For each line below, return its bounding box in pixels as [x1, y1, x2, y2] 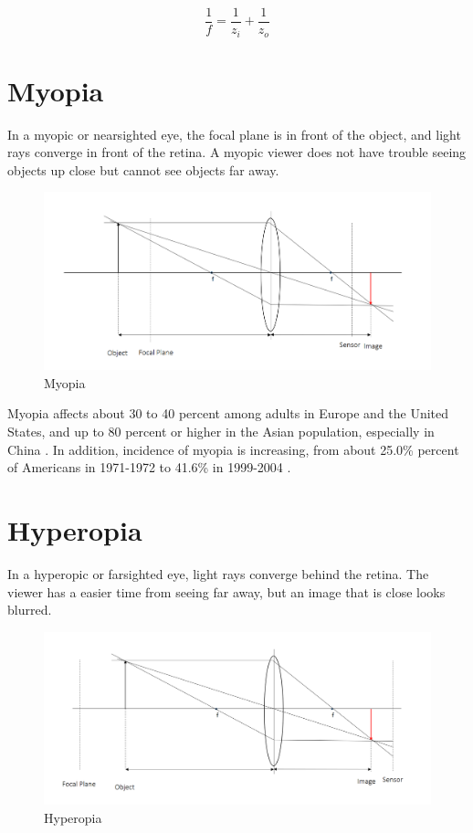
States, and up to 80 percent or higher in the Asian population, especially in [7, 422, 435, 440]
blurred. [7, 600, 52, 619]
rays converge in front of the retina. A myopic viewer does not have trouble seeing [7, 142, 467, 162]
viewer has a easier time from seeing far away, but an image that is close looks [7, 582, 446, 601]
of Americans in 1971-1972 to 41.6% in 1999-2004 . [7, 458, 291, 477]
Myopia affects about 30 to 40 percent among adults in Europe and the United [7, 404, 449, 423]
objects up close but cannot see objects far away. [7, 160, 279, 179]
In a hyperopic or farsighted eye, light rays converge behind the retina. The [7, 564, 429, 583]
